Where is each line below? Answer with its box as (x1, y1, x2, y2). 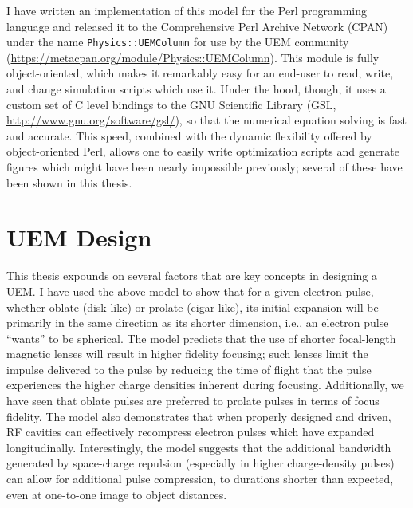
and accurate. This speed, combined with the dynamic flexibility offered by (6, 127, 372, 144)
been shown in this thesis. (6, 174, 132, 191)
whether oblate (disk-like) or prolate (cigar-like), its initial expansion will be (6, 298, 379, 315)
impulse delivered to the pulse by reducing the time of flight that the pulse (6, 360, 372, 377)
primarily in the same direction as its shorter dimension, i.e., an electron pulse (6, 314, 389, 331)
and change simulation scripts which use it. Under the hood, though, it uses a (6, 81, 386, 97)
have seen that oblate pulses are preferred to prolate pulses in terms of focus (6, 392, 380, 409)
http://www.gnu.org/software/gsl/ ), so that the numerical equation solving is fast (6, 112, 407, 128)
